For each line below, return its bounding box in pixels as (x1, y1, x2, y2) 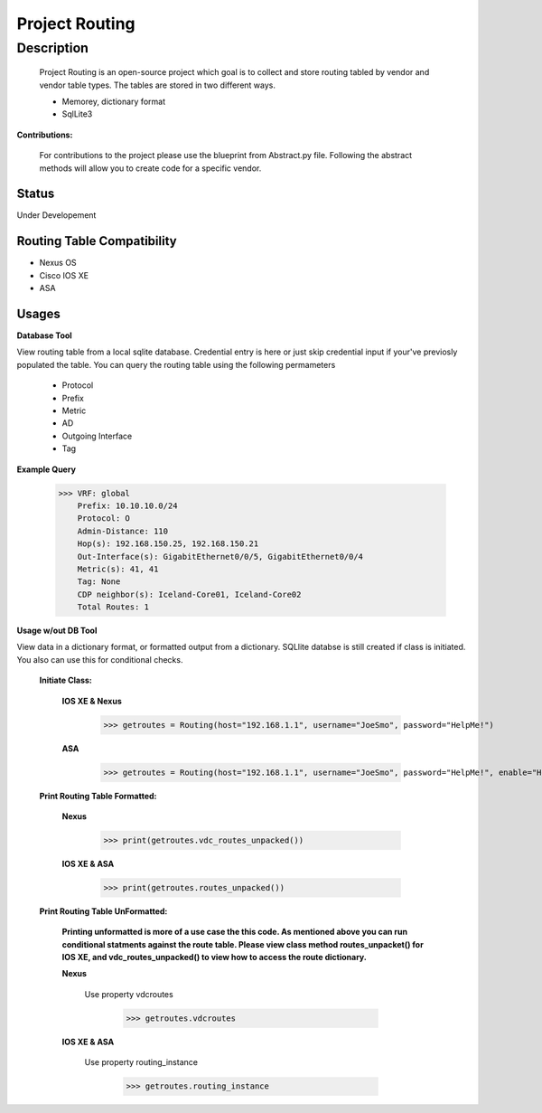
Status (16, 186, 55, 202)
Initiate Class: (39, 674, 92, 686)
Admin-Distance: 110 (77, 525, 169, 536)
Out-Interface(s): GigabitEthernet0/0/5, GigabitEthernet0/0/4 (77, 552, 364, 561)
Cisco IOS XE (39, 269, 89, 280)
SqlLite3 (61, 108, 93, 119)
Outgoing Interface (61, 430, 133, 441)
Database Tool (16, 330, 72, 341)
